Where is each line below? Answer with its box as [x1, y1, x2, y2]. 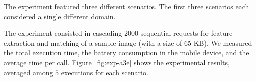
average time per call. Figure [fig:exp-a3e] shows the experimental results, [4, 57, 230, 67]
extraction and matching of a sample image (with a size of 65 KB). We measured [4, 37, 252, 48]
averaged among [4, 67, 53, 77]
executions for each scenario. [61, 67, 148, 77]
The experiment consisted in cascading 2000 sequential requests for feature [4, 28, 233, 38]
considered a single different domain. [4, 11, 116, 21]
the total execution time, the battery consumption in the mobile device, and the [4, 47, 249, 58]
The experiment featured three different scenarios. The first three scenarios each [4, 1, 249, 11]
